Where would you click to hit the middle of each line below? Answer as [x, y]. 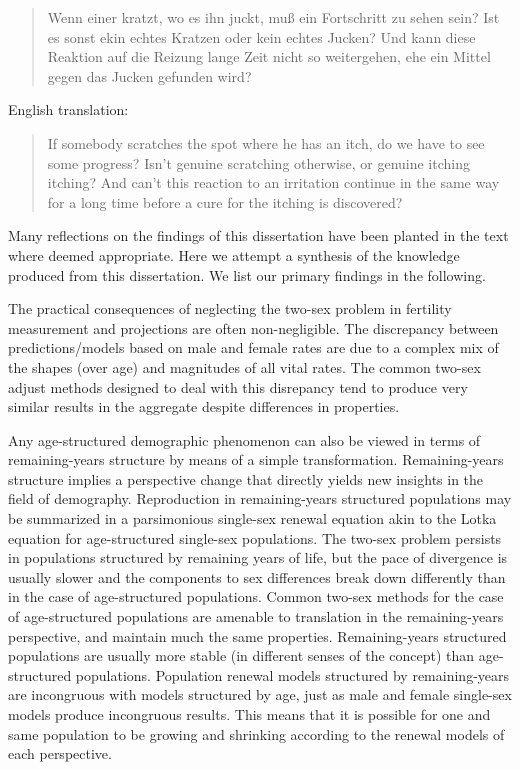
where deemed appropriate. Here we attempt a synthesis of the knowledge [234, 254]
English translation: [68, 109]
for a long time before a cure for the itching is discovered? [225, 201]
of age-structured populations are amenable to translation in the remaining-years [256, 616]
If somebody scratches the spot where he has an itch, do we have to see [266, 142]
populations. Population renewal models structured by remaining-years [292, 674]
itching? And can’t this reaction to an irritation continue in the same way [273, 182]
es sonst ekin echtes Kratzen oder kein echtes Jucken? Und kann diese [261, 36]
